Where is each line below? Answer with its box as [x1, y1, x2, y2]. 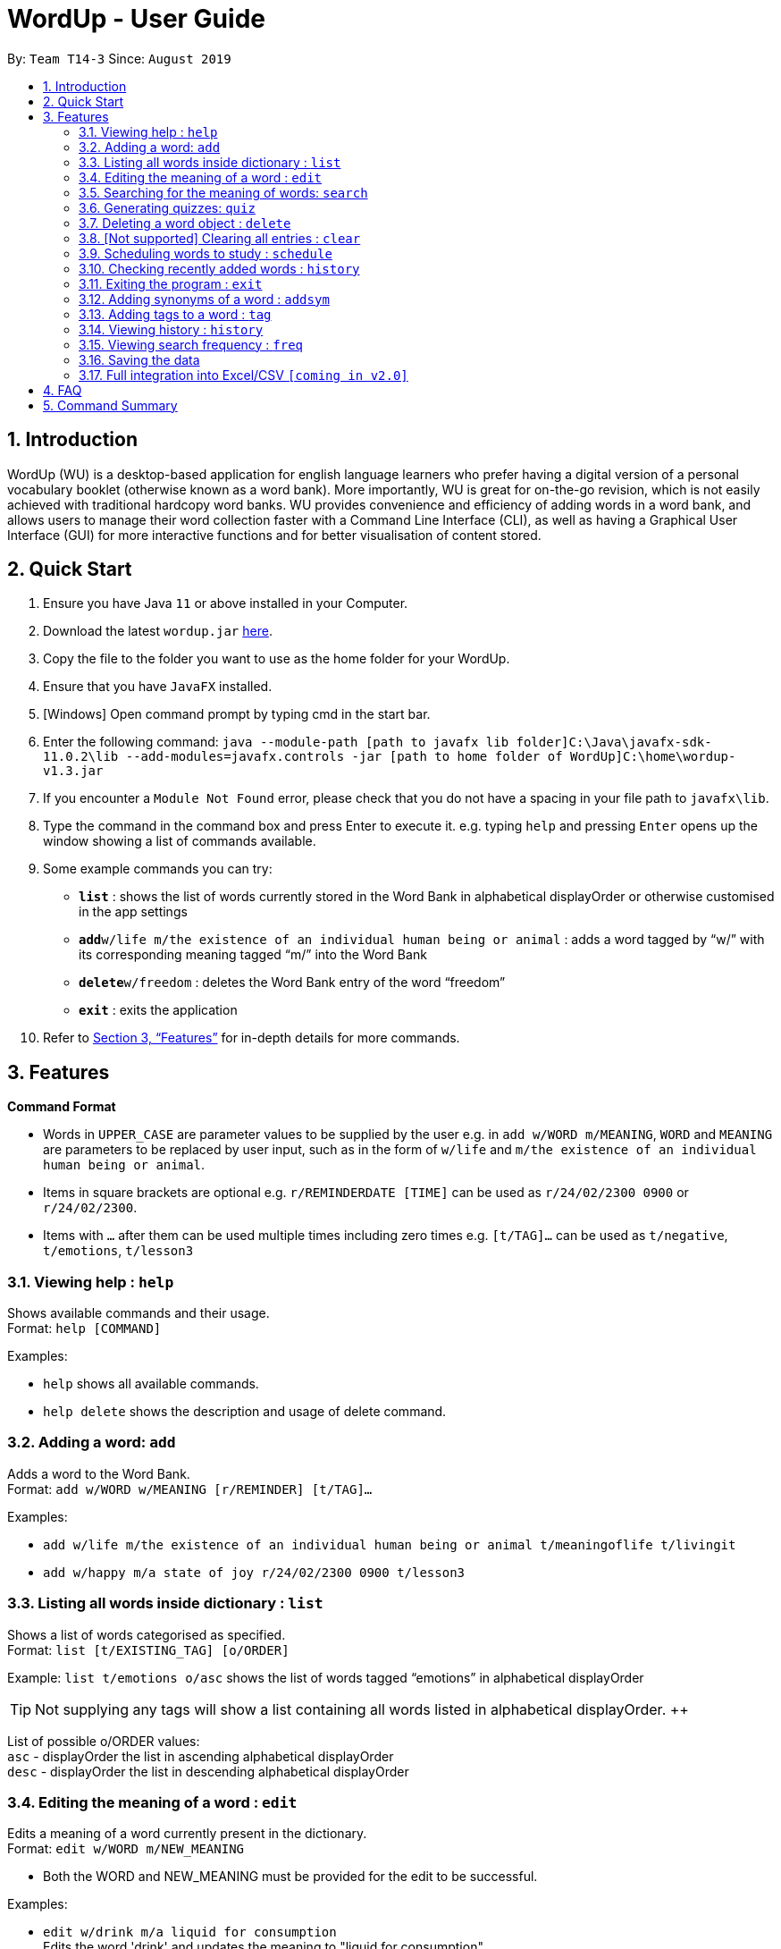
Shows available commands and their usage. [7, 1305, 270, 1321]
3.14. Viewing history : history [79, 321, 264, 337]
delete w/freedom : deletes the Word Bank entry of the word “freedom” [79, 974, 506, 991]
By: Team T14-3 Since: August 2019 [7, 50, 231, 66]
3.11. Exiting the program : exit [79, 275, 263, 291]
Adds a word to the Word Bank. [7, 1465, 190, 1481]
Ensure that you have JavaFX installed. [43, 679, 273, 695]
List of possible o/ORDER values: [7, 1733, 200, 1749]
